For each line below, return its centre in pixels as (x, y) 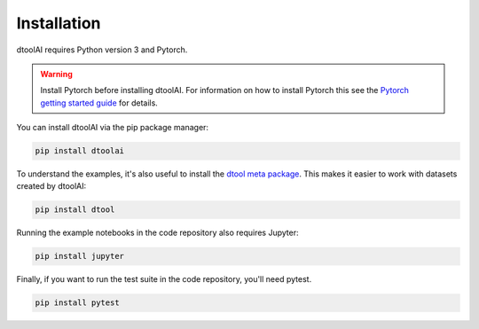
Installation (59, 23)
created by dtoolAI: (51, 186)
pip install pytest (77, 303)
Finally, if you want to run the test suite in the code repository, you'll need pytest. (164, 279)
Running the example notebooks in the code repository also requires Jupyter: (157, 233)
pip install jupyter (79, 256)
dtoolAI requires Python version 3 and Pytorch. (102, 50)
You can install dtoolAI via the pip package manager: (112, 128)
